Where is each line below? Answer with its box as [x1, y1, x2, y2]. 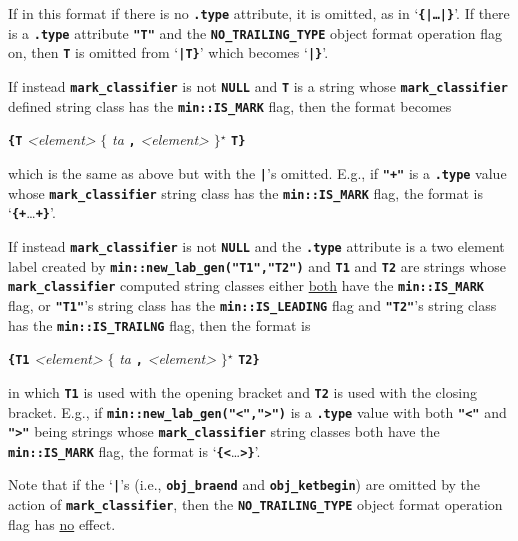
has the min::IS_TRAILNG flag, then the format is [8, 314, 311, 335]
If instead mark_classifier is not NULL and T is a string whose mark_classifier [8, 75, 508, 96]
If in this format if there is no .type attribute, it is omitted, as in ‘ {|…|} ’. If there [8, 3, 510, 23]
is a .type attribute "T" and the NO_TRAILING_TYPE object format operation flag [8, 22, 503, 43]
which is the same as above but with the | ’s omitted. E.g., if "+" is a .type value [8, 162, 507, 183]
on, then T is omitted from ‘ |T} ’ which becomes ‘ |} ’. [8, 42, 329, 63]
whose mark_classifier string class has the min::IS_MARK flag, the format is [8, 182, 483, 203]
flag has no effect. [8, 513, 116, 534]
